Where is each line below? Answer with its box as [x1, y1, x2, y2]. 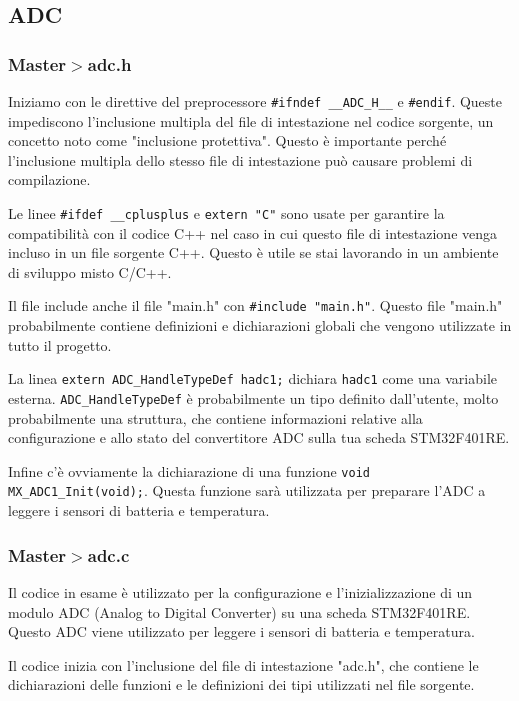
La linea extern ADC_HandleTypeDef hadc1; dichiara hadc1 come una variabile [8, 368, 497, 389]
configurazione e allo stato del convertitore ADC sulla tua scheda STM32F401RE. [8, 427, 510, 448]
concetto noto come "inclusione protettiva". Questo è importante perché [8, 130, 447, 151]
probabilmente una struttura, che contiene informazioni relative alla [8, 407, 423, 428]
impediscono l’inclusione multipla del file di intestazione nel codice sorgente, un [8, 110, 494, 131]
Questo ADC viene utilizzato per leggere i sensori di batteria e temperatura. [8, 621, 475, 642]
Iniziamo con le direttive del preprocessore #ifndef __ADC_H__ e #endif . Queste [8, 91, 502, 111]
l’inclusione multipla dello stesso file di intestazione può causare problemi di [8, 149, 473, 170]
